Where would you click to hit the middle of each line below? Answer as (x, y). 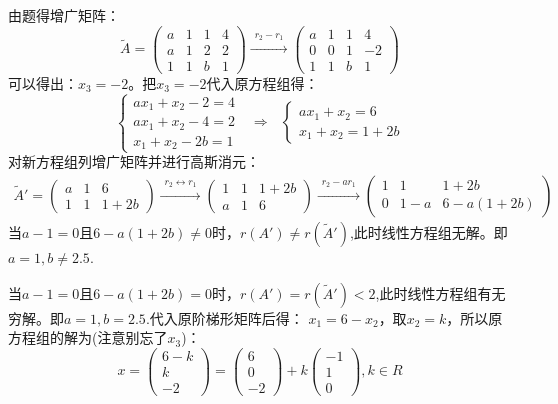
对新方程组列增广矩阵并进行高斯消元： (134, 161)
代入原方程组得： (262, 82)
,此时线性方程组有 (433, 292)
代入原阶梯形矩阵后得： (226, 317)
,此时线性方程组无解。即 (428, 231)
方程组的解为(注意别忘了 (88, 337)
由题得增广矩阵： (64, 15)
